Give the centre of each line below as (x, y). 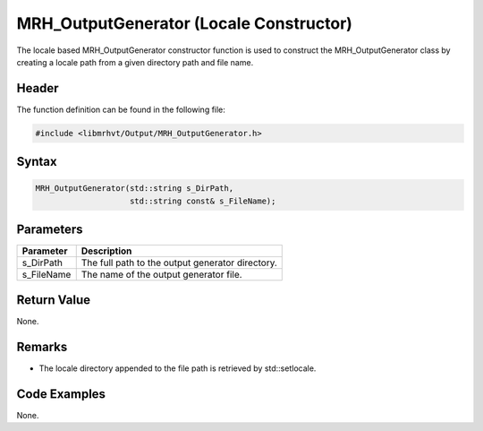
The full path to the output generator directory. (179, 263)
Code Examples (61, 394)
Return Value (54, 300)
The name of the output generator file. (161, 275)
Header (38, 88)
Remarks (42, 346)
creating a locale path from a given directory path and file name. (135, 62)
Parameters (50, 230)
